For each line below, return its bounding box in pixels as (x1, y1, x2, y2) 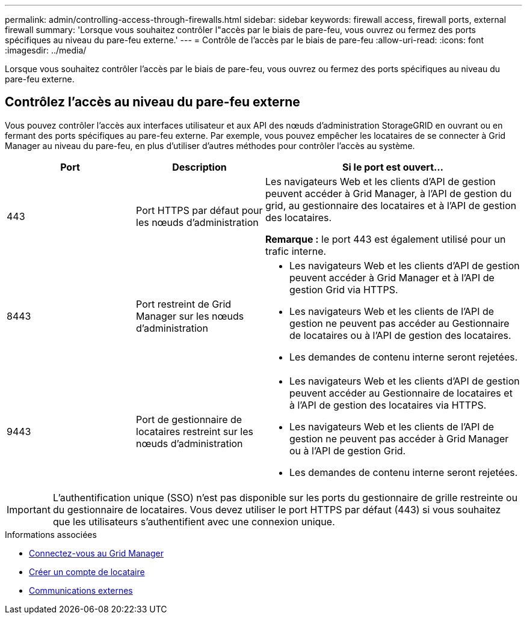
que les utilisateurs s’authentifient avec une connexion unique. (52, 515, 335, 528)
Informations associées (5, 529, 97, 540)
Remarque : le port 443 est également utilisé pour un (265, 233, 506, 245)
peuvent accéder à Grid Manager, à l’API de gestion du (265, 187, 512, 200)
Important (7, 503, 51, 516)
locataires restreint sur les (136, 425, 253, 438)
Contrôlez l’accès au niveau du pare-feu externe (5, 94, 300, 110)
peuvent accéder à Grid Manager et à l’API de (289, 271, 495, 284)
